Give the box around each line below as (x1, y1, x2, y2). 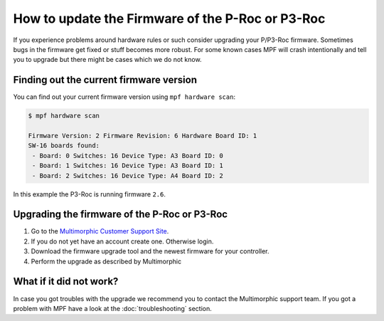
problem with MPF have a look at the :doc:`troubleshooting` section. (13, 304, 213, 312)
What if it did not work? (13, 275, 119, 288)
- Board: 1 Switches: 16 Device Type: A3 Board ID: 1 (32, 162, 223, 170)
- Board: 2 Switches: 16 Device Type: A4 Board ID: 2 (32, 172, 223, 179)
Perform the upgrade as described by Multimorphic (31, 257, 181, 265)
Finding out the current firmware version (13, 74, 197, 86)
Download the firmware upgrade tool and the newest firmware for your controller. (31, 247, 270, 256)
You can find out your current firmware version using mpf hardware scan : (13, 93, 236, 101)
